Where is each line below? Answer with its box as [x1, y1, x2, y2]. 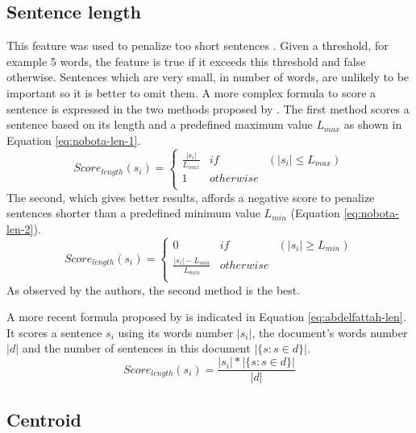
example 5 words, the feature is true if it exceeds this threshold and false [6, 52, 366, 69]
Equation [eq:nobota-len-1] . [6, 131, 141, 148]
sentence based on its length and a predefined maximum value [6, 116, 313, 133]
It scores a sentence [6, 324, 102, 340]
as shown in [343, 116, 402, 133]
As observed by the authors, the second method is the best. [6, 281, 301, 298]
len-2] [6, 220, 34, 237]
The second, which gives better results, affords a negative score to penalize [6, 188, 375, 205]
